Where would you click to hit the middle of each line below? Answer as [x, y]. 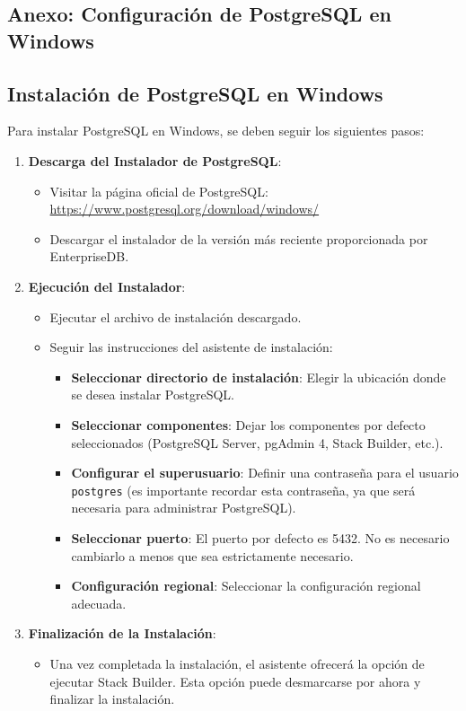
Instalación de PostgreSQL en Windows [195, 93]
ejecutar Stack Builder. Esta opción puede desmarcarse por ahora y [235, 681]
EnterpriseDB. [89, 256]
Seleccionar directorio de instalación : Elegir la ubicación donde [259, 377]
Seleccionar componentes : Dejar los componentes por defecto [248, 424]
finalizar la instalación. [112, 699]
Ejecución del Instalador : [107, 286]
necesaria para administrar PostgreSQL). [184, 508]
